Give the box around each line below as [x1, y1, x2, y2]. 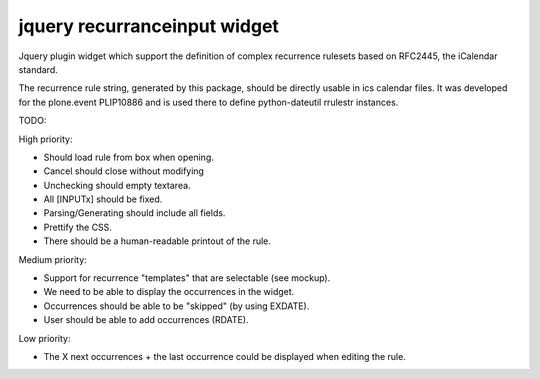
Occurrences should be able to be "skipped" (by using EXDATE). [43, 300, 310, 312]
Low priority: [18, 332, 71, 344]
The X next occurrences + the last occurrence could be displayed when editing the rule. [43, 350, 407, 362]
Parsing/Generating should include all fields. [43, 207, 226, 219]
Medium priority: [18, 253, 87, 265]
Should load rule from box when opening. [43, 151, 215, 163]
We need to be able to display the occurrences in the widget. [43, 286, 295, 298]
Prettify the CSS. [43, 221, 112, 233]
